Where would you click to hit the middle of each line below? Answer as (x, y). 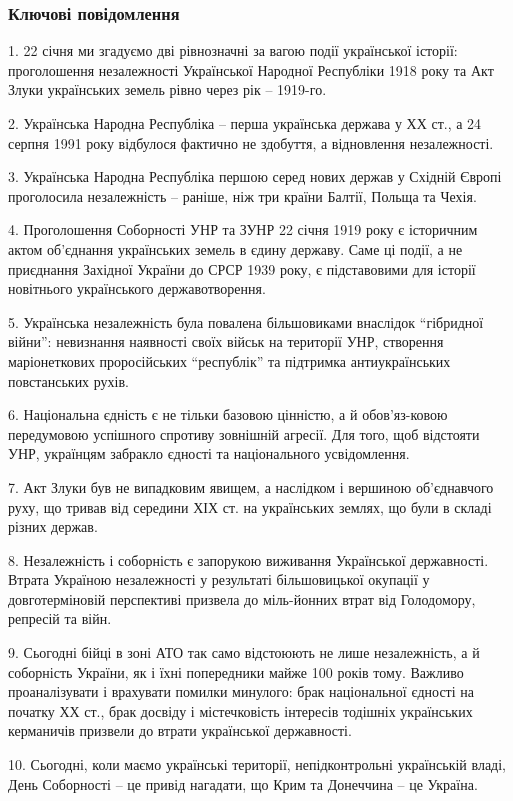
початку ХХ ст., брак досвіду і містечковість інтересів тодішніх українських (240, 710)
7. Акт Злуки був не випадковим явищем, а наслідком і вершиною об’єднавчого (251, 486)
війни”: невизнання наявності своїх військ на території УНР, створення (226, 341)
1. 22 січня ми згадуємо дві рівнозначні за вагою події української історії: (233, 50)
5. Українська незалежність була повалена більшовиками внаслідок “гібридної (246, 321)
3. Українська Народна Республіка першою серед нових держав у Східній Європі (255, 176)
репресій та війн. (60, 618)
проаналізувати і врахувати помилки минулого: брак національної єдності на (241, 691)
